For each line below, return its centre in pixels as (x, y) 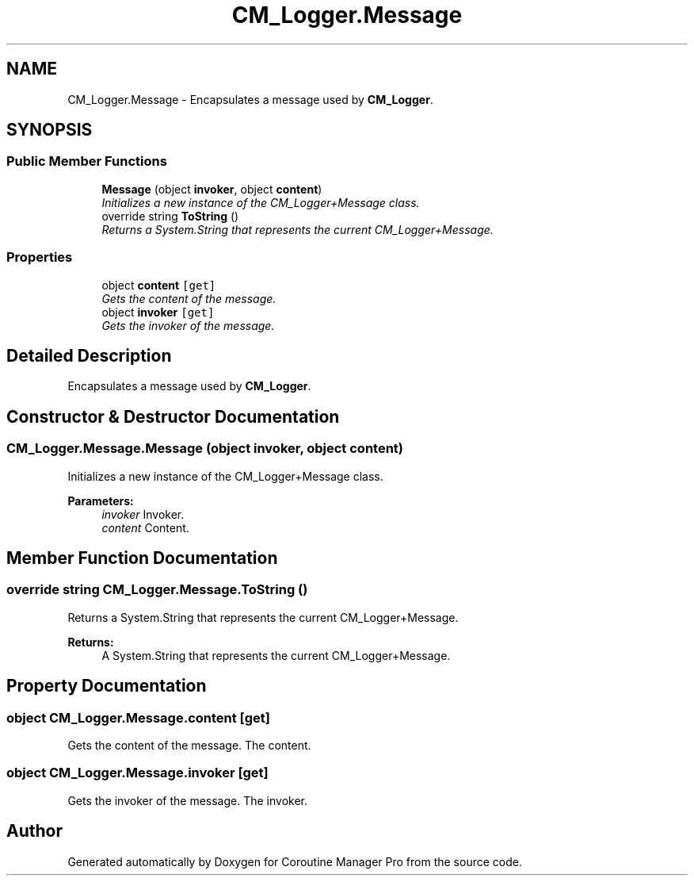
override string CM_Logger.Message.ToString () (157, 590)
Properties (40, 257)
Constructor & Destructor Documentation (173, 416)
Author (34, 831)
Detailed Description (89, 355)
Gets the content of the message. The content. (189, 746)
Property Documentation (107, 686)
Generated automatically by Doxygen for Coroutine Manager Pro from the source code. (295, 861)
